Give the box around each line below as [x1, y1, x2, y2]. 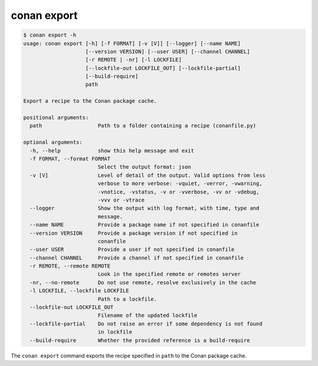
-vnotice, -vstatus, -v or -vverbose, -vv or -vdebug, [97, 189, 260, 195]
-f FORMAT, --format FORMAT [29, 156, 111, 162]
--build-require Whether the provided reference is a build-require [29, 337, 250, 344]
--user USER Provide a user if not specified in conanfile [29, 246, 235, 253]
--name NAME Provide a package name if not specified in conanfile [29, 222, 260, 228]
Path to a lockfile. [97, 295, 157, 302]
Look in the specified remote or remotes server [97, 271, 241, 278]
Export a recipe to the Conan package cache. [23, 98, 157, 104]
